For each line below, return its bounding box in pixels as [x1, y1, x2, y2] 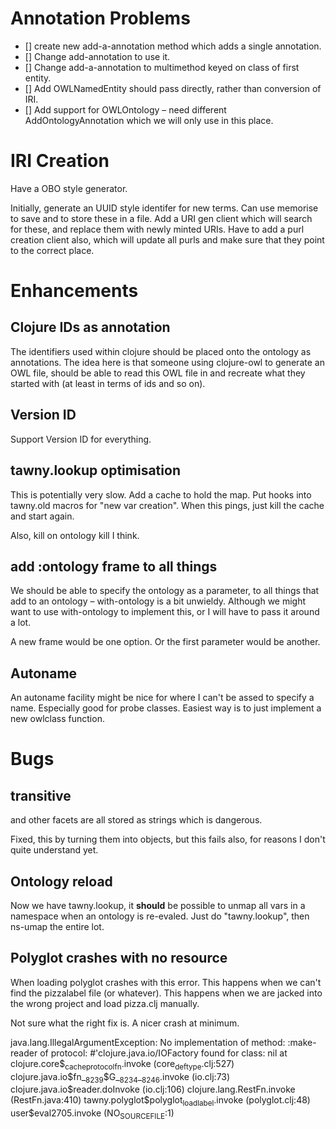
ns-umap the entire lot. [10, 920, 105, 932]
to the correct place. [10, 244, 95, 256]
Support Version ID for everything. [10, 433, 152, 445]
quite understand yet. [10, 844, 99, 856]
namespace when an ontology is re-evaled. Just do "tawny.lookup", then [10, 910, 310, 922]
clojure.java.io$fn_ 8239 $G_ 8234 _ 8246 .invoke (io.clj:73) [10, 1070, 231, 1085]
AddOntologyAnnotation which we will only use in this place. [24, 114, 274, 126]
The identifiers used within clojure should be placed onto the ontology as [10, 345, 312, 357]
